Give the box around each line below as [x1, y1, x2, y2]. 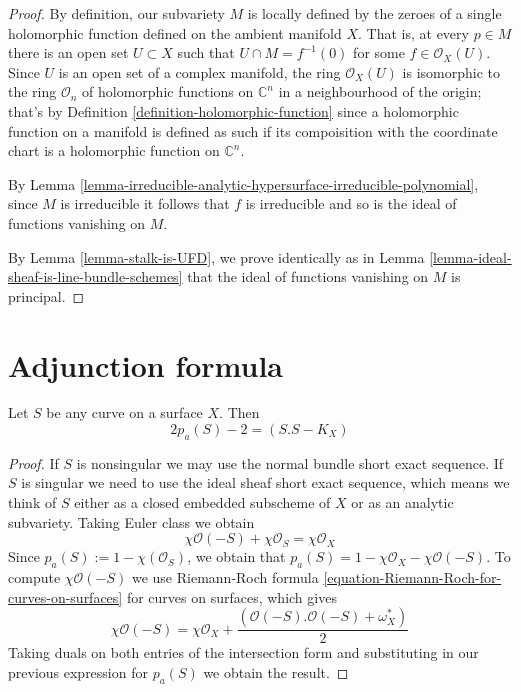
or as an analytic [351, 492, 454, 513]
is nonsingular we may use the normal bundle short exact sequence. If [76, 452, 504, 473]
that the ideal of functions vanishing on [187, 266, 429, 287]
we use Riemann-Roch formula [131, 567, 319, 587]
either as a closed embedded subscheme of [74, 492, 331, 513]
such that [177, 42, 235, 63]
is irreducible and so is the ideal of [245, 193, 457, 214]
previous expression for [8, 661, 148, 682]
